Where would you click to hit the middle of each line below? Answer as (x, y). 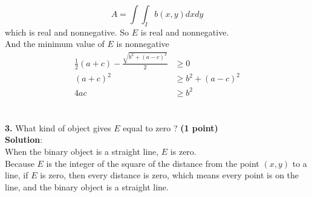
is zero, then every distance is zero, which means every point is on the (170, 175)
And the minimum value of (55, 44)
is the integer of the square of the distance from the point (153, 163)
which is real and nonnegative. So (67, 32)
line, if (17, 175)
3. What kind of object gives (58, 127)
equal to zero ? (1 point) (171, 127)
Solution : (24, 139)
